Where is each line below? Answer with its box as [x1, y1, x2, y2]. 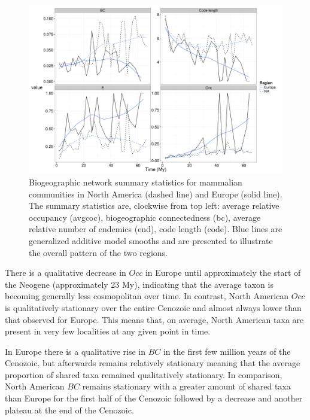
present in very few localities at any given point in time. [5, 325, 211, 337]
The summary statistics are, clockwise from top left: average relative [29, 199, 279, 212]
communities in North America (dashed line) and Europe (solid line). [29, 187, 282, 200]
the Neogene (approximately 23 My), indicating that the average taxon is [5, 278, 273, 290]
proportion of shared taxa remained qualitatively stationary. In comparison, [5, 368, 282, 381]
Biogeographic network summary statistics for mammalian [29, 175, 242, 188]
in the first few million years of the [163, 345, 291, 357]
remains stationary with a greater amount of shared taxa [82, 380, 291, 392]
